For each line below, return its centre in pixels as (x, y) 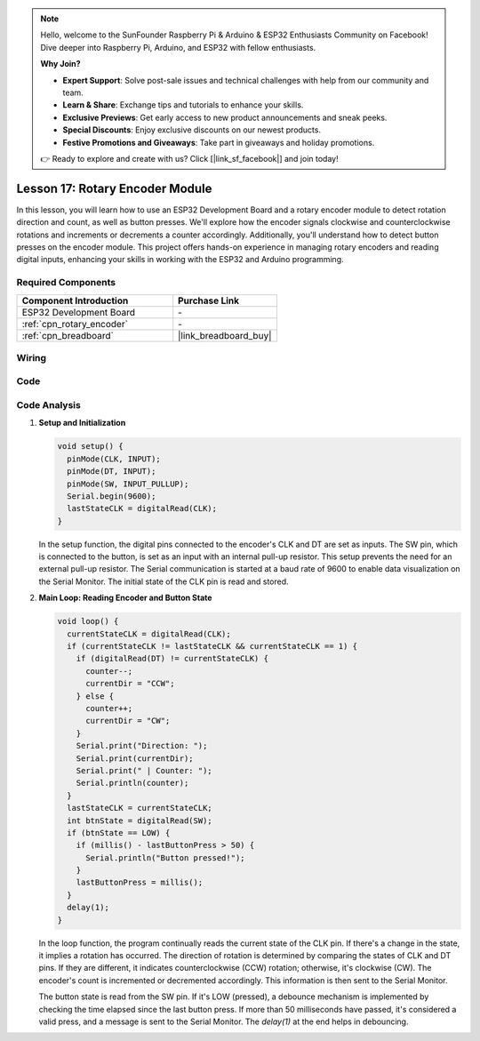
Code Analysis (49, 405)
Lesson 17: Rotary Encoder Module (114, 188)
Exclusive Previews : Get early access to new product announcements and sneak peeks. (225, 117)
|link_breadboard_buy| (225, 335)
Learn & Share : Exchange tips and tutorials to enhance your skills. (183, 105)
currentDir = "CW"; (128, 721)
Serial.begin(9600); (112, 496)
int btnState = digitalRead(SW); (140, 821)
